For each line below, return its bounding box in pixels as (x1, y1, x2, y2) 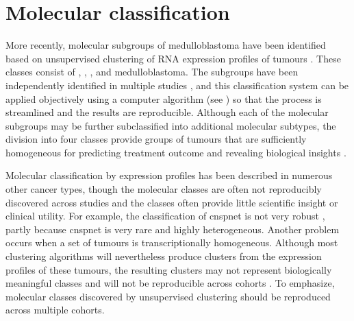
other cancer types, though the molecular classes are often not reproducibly (5, 182, 322, 196)
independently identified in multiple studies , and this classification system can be (5, 78, 349, 92)
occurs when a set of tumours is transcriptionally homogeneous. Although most (5, 235, 338, 250)
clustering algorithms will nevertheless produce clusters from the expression (5, 249, 322, 263)
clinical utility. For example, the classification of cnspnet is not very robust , (5, 209, 325, 223)
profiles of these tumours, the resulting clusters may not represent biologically (5, 262, 332, 276)
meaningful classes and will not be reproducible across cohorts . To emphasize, (5, 276, 335, 290)
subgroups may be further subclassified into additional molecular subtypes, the (5, 118, 336, 132)
